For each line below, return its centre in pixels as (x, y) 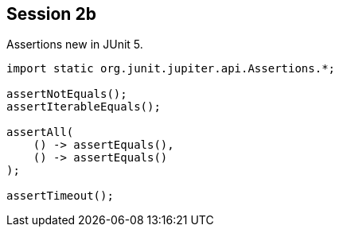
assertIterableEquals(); (84, 107)
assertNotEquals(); (67, 94)
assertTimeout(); (60, 196)
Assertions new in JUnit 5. (75, 45)
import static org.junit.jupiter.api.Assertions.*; (171, 69)
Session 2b (51, 14)
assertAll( (40, 132)
